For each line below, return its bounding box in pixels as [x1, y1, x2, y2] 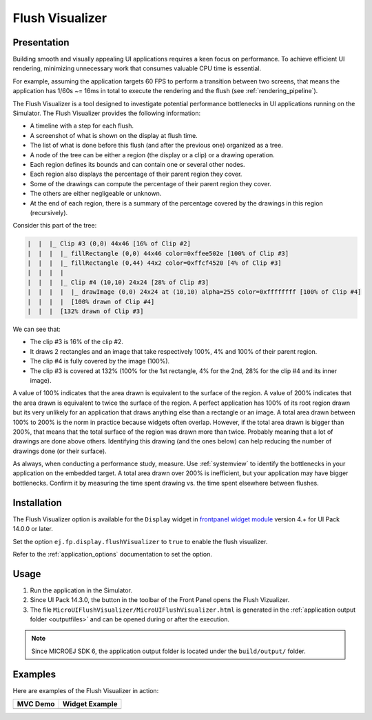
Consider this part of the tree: [12, 221, 97, 230]
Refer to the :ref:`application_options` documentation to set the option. [12, 550, 213, 558]
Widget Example [62, 699, 118, 709]
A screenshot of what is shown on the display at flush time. [30, 131, 198, 139]
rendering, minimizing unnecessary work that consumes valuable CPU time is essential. [12, 64, 262, 72]
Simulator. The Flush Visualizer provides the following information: [12, 109, 201, 117]
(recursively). [30, 208, 68, 217]
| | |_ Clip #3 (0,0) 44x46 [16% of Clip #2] [27, 240, 191, 248]
